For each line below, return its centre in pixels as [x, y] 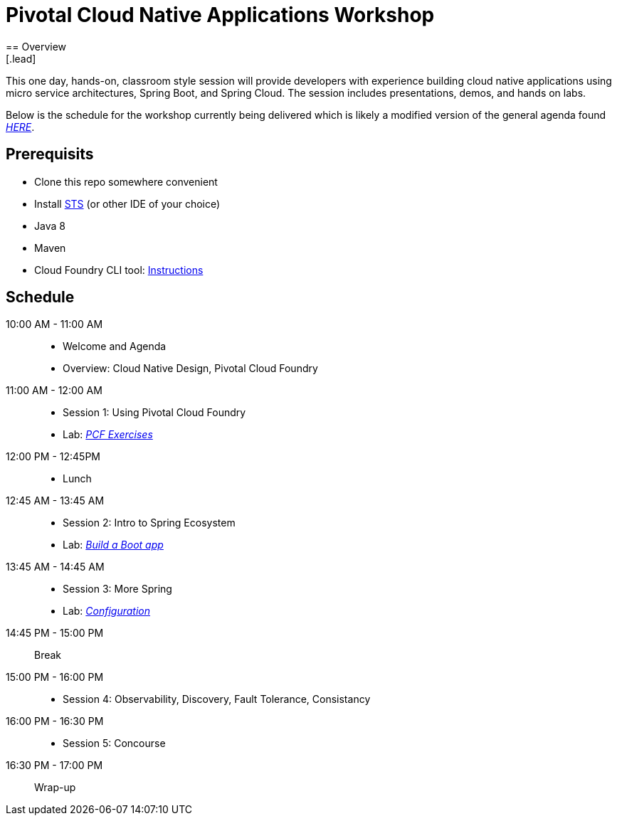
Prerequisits [50, 154]
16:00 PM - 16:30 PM [55, 721]
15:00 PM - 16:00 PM [55, 677]
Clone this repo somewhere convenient [126, 181]
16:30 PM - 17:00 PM [54, 766]
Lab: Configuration [107, 611]
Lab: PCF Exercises [108, 435]
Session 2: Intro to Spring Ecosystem [149, 523]
